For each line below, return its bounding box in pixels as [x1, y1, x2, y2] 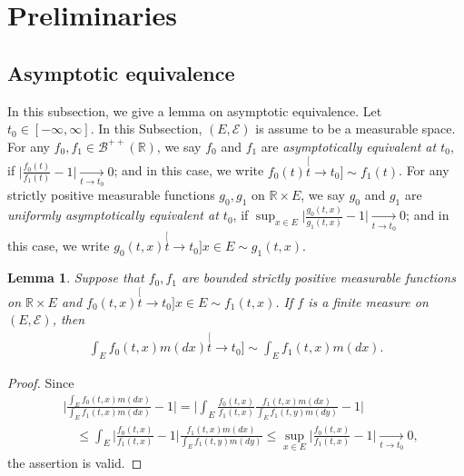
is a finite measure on [308, 292, 429, 311]
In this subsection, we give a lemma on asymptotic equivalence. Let [7, 101, 382, 120]
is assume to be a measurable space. [255, 119, 456, 138]
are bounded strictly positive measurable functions [182, 268, 456, 287]
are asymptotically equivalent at [261, 136, 437, 155]
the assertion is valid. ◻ [7, 452, 143, 471]
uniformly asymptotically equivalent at [7, 205, 219, 224]
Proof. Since [7, 373, 74, 392]
